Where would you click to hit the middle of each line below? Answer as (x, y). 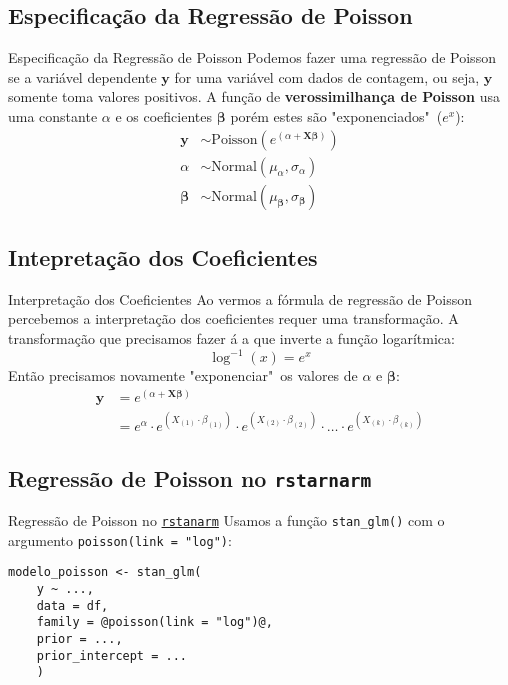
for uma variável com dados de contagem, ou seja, (327, 76)
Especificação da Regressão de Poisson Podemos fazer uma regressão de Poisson (252, 57)
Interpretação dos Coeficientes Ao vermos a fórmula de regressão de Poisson (240, 298)
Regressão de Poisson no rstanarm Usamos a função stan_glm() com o (226, 520)
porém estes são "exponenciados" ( (336, 115)
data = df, (72, 605)
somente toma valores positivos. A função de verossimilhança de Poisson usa (254, 96)
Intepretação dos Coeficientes (163, 257)
